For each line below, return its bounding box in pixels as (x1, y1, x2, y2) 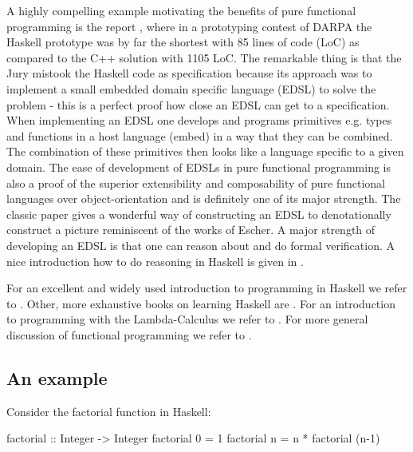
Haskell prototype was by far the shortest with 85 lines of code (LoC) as (6, 34, 360, 50)
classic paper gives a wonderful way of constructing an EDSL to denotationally (6, 205, 391, 222)
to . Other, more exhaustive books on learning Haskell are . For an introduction (6, 295, 395, 311)
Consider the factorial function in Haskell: (6, 402, 211, 419)
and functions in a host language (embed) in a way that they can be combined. (6, 127, 393, 144)
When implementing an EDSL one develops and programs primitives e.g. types (6, 112, 392, 129)
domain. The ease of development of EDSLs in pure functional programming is (6, 158, 391, 175)
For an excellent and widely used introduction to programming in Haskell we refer (6, 280, 407, 296)
